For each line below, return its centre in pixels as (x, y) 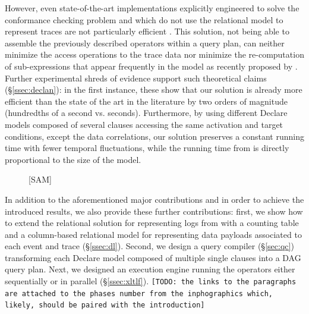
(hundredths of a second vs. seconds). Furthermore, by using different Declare (146, 113)
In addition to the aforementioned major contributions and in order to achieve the (154, 199)
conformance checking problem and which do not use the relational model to (144, 19)
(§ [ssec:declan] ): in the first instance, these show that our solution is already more (154, 90)
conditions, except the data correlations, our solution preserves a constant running (154, 136)
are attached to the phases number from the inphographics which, (139, 293)
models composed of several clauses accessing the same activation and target (144, 124)
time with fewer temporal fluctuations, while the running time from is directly (147, 148)
